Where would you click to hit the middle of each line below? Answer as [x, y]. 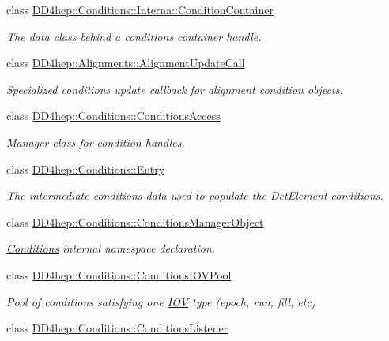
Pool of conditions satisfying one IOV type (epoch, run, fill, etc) [161, 301]
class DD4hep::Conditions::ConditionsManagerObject [135, 221]
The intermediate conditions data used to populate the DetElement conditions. [195, 195]
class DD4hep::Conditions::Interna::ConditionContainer [140, 9]
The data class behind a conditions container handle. [134, 36]
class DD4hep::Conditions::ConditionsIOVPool [119, 274]
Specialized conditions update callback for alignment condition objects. [175, 89]
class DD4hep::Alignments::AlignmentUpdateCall [126, 63]
